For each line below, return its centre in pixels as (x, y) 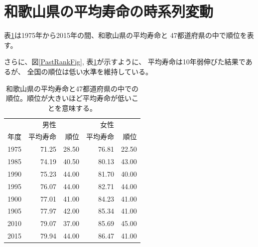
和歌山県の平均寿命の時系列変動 (109, 11)
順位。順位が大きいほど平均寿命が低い (68, 98)
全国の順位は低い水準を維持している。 (90, 71)
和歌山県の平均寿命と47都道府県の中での (72, 88)
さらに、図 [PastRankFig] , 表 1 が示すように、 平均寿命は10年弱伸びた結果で (125, 62)
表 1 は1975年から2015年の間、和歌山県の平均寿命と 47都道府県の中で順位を (126, 35)
